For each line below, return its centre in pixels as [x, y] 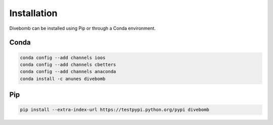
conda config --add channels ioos [63, 57]
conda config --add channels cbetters [68, 65]
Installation [33, 13]
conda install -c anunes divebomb [63, 79]
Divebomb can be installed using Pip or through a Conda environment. [83, 28]
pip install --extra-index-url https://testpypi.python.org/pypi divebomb [115, 110]
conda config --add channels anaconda [68, 72]
